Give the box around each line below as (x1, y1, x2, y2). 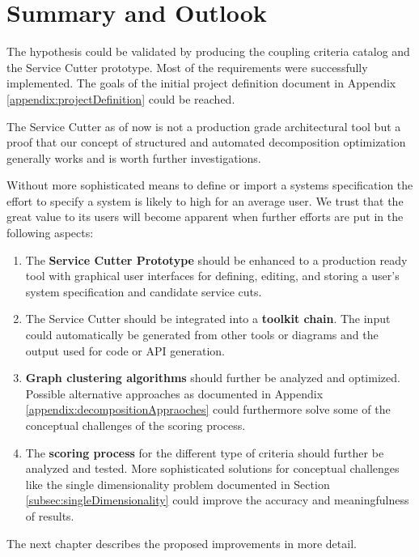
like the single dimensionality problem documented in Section (25, 475, 330, 492)
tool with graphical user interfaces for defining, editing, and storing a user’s (25, 267, 400, 284)
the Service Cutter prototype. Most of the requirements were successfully (6, 58, 368, 75)
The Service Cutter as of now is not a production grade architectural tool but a (6, 117, 401, 134)
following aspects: (6, 224, 94, 241)
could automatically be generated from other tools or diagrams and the (25, 326, 379, 343)
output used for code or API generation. (25, 342, 226, 359)
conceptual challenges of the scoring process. (25, 417, 246, 433)
